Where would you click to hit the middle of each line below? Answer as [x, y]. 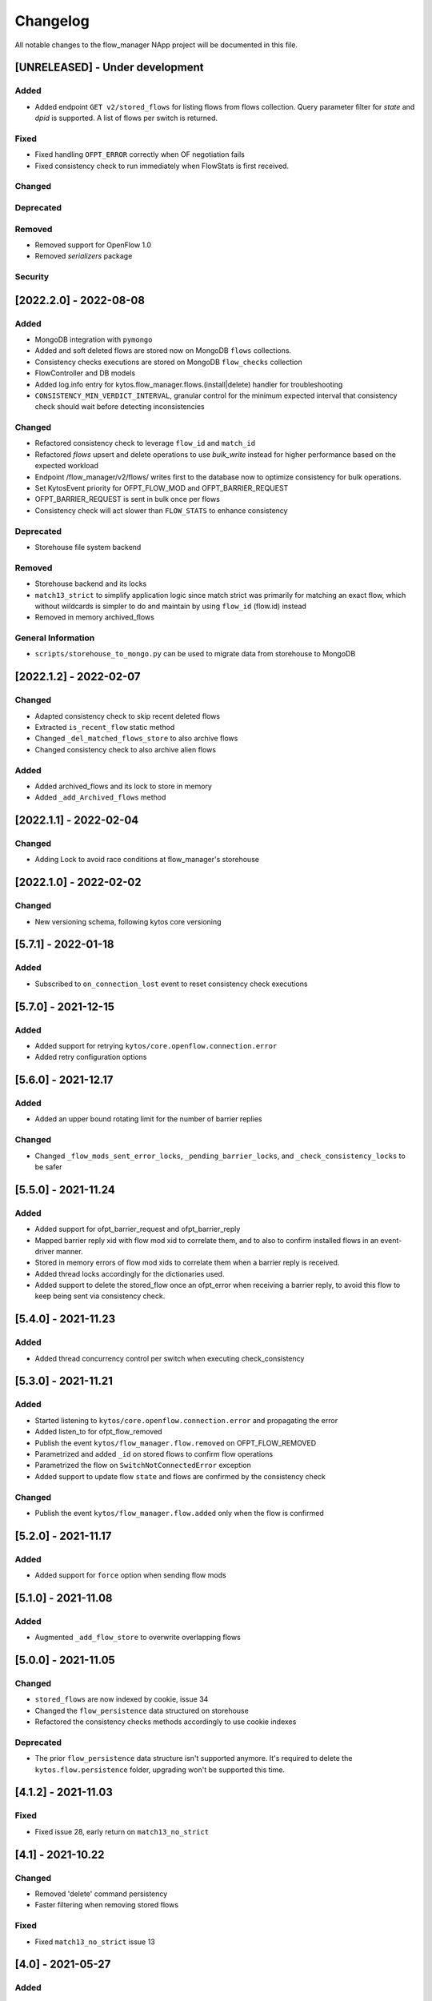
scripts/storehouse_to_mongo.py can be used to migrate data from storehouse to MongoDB [195, 654]
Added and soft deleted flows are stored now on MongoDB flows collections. [163, 351]
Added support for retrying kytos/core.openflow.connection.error [156, 1045]
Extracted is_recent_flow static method [105, 727]
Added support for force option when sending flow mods [131, 1575]
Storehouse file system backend [88, 547]
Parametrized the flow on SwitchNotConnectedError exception [143, 1466]
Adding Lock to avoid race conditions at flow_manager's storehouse [147, 860]
